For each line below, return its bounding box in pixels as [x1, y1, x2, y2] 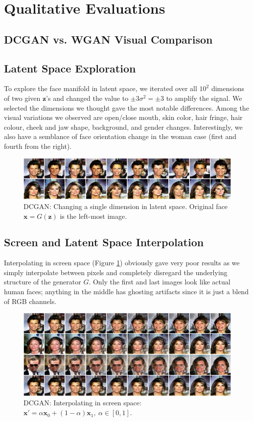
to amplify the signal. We [166, 93, 242, 103]
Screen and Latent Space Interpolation [4, 234, 204, 250]
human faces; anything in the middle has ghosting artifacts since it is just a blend [4, 286, 249, 297]
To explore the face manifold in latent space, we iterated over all [4, 83, 197, 94]
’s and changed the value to [46, 93, 129, 103]
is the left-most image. [60, 210, 127, 221]
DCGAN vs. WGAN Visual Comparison [4, 31, 213, 47]
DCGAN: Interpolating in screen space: [23, 398, 141, 408]
